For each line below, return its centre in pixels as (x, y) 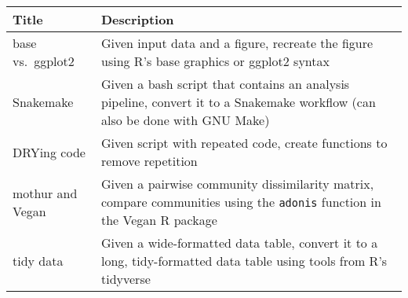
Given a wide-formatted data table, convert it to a (239, 243)
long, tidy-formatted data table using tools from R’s (244, 261)
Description (137, 19)
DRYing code (49, 152)
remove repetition (149, 161)
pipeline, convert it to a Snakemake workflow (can (238, 102)
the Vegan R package (159, 220)
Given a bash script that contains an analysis (225, 84)
